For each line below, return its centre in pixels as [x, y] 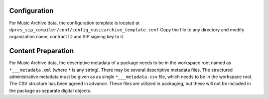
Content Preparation [42, 51]
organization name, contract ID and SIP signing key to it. [67, 37]
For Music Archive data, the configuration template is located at [74, 23]
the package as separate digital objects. [50, 91]
